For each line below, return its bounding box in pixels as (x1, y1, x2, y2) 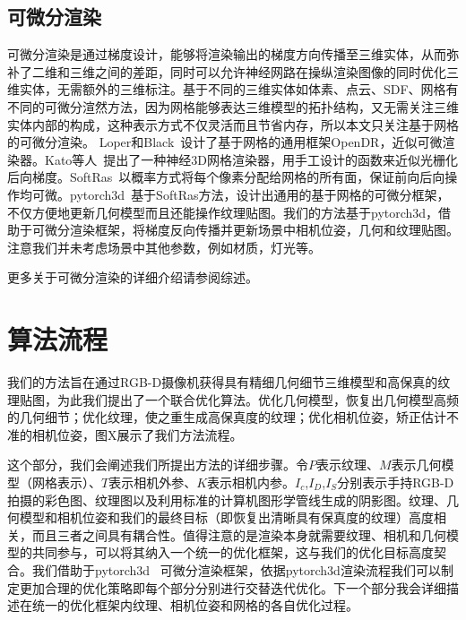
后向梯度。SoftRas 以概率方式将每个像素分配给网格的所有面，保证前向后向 (7, 168, 445, 186)
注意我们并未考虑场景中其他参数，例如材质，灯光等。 (7, 237, 321, 256)
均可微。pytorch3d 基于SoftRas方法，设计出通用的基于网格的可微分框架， (19, 185, 450, 203)
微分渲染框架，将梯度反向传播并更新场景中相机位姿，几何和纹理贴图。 (44, 220, 459, 239)
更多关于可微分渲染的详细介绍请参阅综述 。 (7, 268, 258, 287)
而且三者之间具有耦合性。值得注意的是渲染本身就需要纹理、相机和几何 (31, 525, 446, 544)
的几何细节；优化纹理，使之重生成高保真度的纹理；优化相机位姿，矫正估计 (7, 408, 446, 426)
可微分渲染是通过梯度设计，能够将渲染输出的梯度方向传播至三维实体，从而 (7, 45, 446, 64)
